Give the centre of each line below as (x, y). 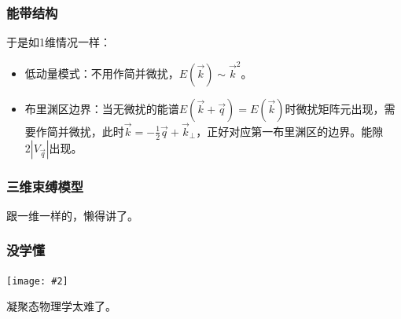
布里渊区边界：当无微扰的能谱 (102, 108)
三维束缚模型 (45, 186)
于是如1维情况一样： (59, 42)
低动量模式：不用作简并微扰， (102, 73)
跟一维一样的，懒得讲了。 (72, 215)
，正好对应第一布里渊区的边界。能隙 (290, 131)
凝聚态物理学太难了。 (61, 306)
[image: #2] (37, 281)
